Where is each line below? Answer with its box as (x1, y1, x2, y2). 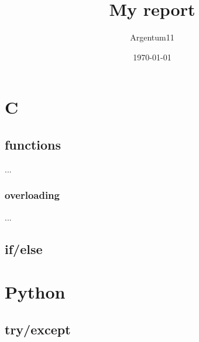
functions (5, 135, 61, 153)
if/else (5, 239, 43, 258)
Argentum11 (130, 31, 174, 43)
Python (5, 280, 66, 304)
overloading (5, 188, 60, 202)
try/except (5, 320, 71, 338)
